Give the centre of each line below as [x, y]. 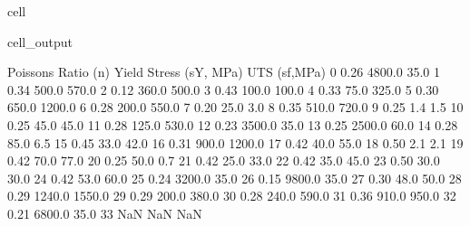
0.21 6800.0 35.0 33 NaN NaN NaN [105, 213]
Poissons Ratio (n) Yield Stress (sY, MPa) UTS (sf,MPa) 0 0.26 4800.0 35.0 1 [224, 72]
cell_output [40, 41]
